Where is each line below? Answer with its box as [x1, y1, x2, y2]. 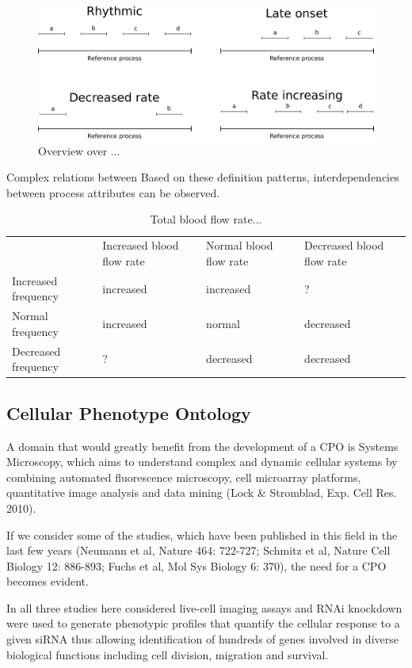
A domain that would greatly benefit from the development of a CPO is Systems [6, 437, 399, 454]
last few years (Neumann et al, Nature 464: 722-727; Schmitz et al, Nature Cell [6, 542, 391, 559]
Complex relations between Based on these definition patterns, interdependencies [6, 169, 399, 185]
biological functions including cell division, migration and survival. [6, 646, 329, 662]
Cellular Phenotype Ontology [6, 400, 251, 425]
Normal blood [206, 237, 273, 254]
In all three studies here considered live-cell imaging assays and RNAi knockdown [6, 599, 402, 616]
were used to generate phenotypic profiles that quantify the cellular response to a [6, 615, 400, 632]
